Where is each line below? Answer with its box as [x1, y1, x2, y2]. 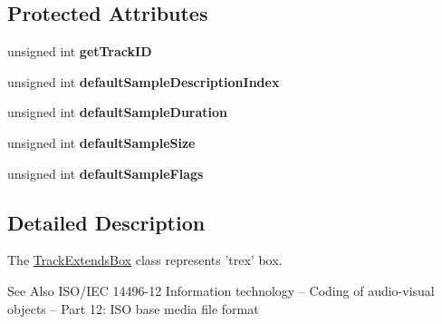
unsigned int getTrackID [7, 42, 152, 61]
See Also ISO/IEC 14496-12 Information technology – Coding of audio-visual [7, 280, 435, 299]
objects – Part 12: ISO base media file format [7, 299, 259, 318]
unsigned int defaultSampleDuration [7, 103, 228, 122]
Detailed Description [7, 208, 206, 236]
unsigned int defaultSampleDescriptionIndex [7, 72, 280, 91]
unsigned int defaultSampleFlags [7, 163, 204, 182]
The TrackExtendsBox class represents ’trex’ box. [7, 250, 283, 270]
